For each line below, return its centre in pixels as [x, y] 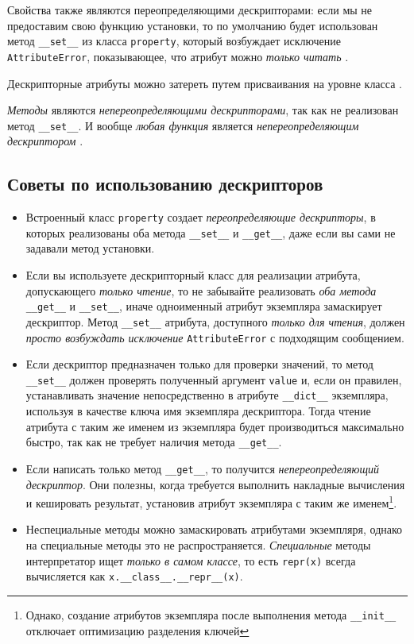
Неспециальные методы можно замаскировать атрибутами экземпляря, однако [214, 529]
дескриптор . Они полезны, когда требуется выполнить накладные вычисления [215, 484]
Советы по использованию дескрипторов [165, 184]
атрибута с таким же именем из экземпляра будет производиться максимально [215, 426]
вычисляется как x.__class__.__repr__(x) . [134, 576]
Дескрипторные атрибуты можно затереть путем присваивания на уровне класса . [205, 83]
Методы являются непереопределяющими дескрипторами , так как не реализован [203, 110]
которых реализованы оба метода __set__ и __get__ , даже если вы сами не [211, 232]
